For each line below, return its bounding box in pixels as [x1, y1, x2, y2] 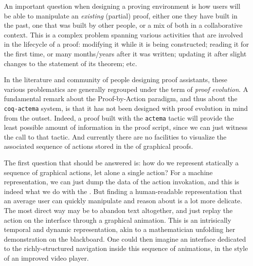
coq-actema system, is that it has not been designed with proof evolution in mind [4, 103, 248, 113]
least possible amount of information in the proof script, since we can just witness [4, 122, 248, 132]
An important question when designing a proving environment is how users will [4, 1, 240, 11]
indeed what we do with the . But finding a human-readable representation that [4, 186, 242, 196]
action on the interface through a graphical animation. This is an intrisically [4, 214, 232, 225]
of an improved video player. [4, 252, 89, 263]
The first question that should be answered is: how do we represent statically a [4, 158, 239, 168]
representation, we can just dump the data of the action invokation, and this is [4, 177, 239, 187]
